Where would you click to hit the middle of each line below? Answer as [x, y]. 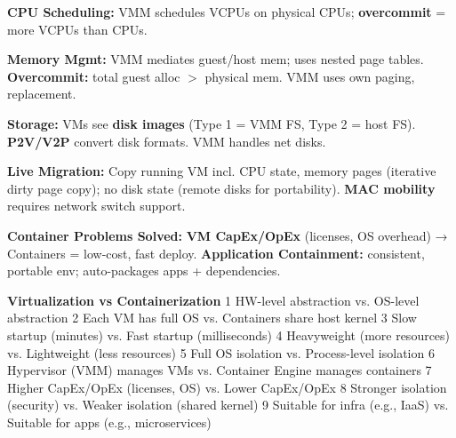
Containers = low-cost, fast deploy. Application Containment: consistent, [216, 253]
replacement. [42, 94]
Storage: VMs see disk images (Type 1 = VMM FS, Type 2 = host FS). [212, 123]
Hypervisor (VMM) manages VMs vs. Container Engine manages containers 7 [220, 370]
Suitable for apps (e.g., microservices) [109, 422]
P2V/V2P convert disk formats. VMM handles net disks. [167, 141]
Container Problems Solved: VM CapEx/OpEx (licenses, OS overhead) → [228, 235]
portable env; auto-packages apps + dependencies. [144, 271]
